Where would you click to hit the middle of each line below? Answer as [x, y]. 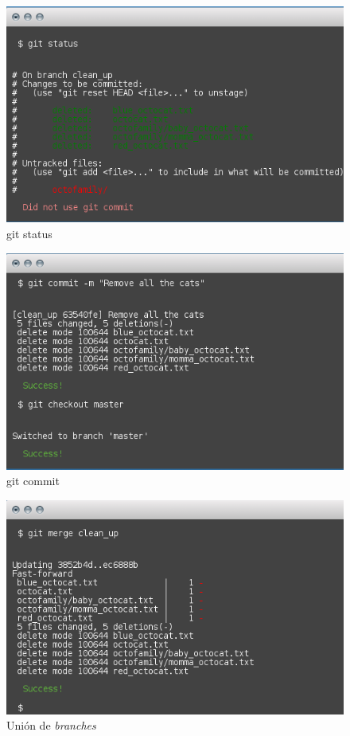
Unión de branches [51, 725]
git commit [33, 481]
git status [29, 233]
